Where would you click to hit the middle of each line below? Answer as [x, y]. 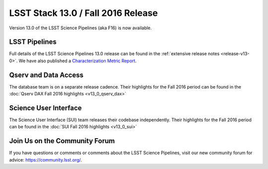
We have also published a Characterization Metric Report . [77, 61]
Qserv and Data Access [46, 75]
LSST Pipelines [33, 42]
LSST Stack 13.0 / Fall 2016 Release [84, 13]
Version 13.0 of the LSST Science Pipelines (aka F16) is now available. [80, 28]
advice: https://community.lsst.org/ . [45, 160]
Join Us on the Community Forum [62, 141]
